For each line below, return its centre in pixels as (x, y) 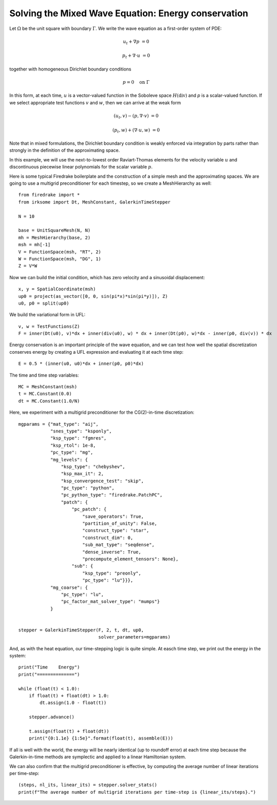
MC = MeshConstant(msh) (48, 387)
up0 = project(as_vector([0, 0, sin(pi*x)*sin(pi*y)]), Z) (93, 296)
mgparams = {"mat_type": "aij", (58, 424)
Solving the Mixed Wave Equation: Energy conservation (129, 13)
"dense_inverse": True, (112, 552)
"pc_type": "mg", (72, 452)
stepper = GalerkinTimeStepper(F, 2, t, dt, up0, (81, 630)
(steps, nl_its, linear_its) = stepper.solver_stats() (88, 785)
